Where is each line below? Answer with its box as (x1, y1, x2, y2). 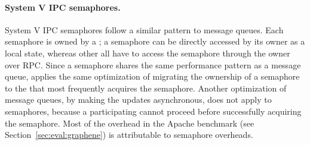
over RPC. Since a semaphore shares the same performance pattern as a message (5, 58, 301, 71)
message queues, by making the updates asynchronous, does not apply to (5, 93, 272, 106)
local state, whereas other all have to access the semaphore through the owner (5, 46, 290, 59)
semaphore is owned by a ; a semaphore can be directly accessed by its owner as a (5, 35, 305, 48)
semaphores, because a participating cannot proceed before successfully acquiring (5, 105, 302, 117)
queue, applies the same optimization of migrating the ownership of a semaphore (5, 70, 300, 83)
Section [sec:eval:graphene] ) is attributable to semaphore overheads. (5, 128, 253, 141)
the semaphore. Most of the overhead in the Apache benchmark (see (5, 116, 254, 129)
